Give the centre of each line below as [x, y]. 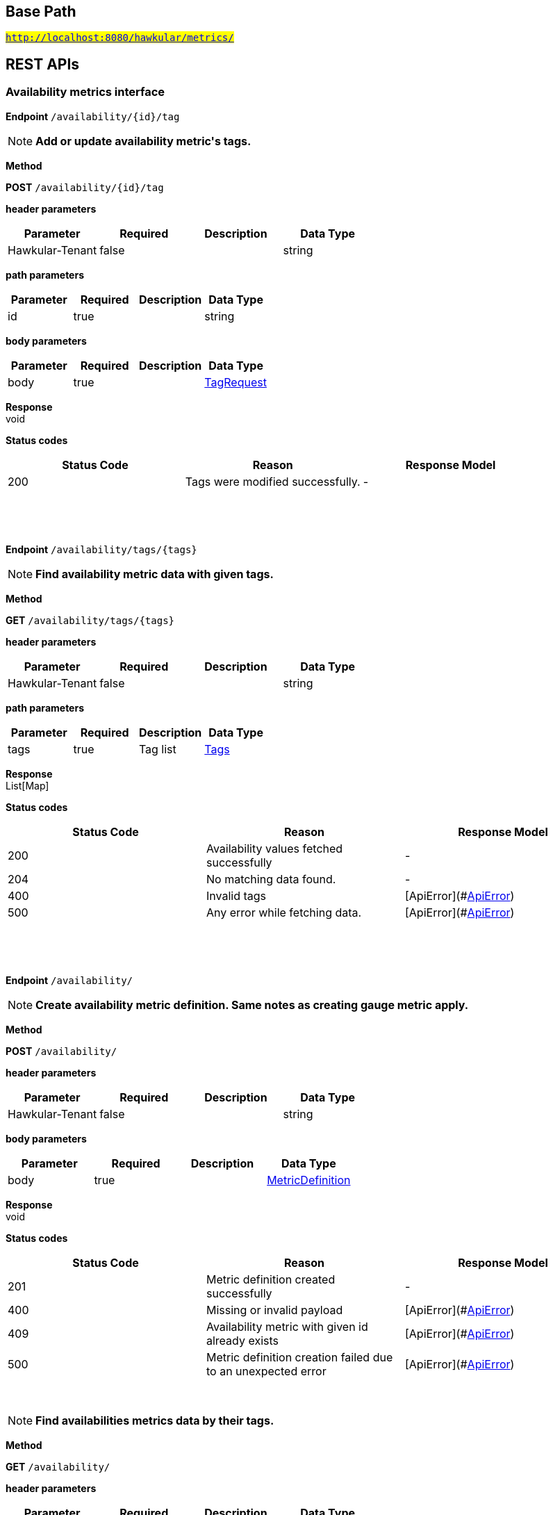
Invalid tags [236, 895]
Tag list [157, 749]
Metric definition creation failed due [299, 1357]
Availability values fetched [274, 848]
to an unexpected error [266, 1371]
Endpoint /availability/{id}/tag [93, 116]
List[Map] [27, 785]
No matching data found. [271, 879]
